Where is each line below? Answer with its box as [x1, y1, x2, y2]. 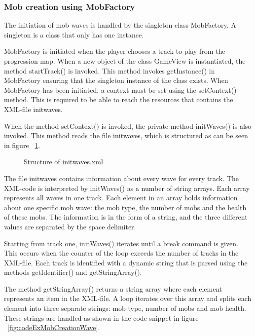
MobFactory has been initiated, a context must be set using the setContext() [4, 84, 237, 95]
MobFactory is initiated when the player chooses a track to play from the [4, 46, 225, 56]
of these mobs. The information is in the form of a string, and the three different [4, 212, 248, 222]
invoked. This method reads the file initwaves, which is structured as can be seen [4, 130, 248, 141]
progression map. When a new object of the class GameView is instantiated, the [4, 56, 246, 66]
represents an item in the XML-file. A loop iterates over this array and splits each [4, 293, 252, 303]
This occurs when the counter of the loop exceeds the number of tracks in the [4, 248, 239, 258]
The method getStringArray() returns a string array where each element [4, 283, 222, 294]
